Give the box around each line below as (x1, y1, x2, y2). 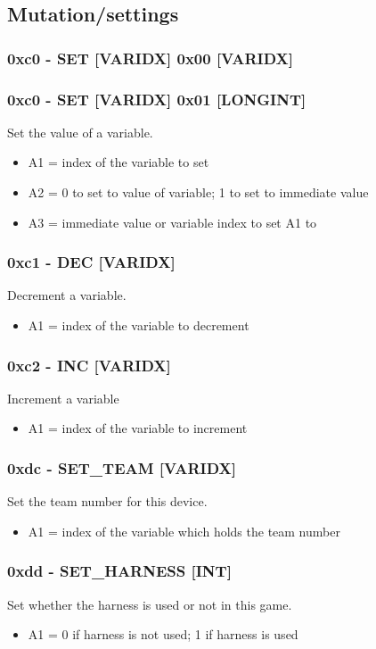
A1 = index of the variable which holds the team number (28, 521, 340, 540)
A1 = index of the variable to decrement (28, 316, 249, 335)
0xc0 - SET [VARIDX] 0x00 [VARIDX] (7, 46, 294, 69)
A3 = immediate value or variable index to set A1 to (28, 212, 317, 231)
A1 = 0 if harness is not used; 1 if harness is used (28, 625, 298, 644)
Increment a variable (7, 388, 119, 407)
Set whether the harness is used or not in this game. (7, 595, 292, 613)
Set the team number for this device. (7, 492, 208, 511)
